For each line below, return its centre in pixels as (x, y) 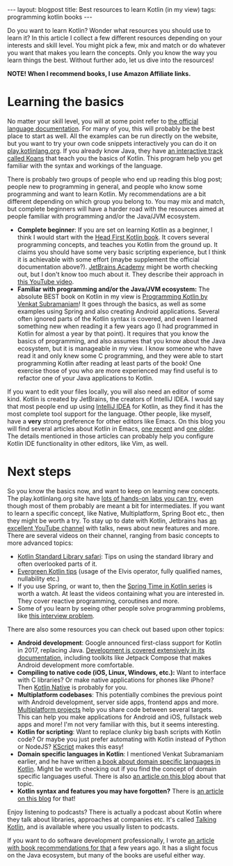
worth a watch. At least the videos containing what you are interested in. (121, 593)
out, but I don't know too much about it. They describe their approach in (120, 274)
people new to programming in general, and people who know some (105, 186)
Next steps (39, 472)
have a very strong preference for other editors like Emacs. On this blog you (116, 421)
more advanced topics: (40, 543)
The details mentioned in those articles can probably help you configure (110, 436)
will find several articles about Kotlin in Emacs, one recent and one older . (111, 428)
